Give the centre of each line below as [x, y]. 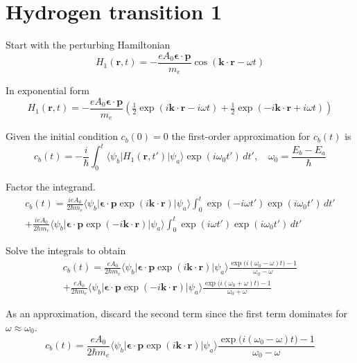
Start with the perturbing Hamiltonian [88, 45]
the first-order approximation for [241, 136]
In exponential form [48, 90]
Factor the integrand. [51, 187]
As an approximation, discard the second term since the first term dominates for [177, 313]
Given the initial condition [62, 136]
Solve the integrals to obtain [66, 250]
